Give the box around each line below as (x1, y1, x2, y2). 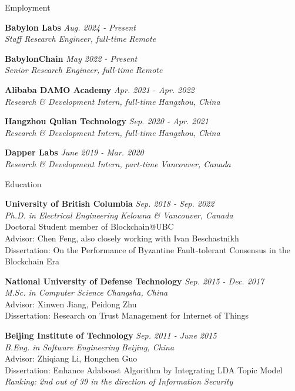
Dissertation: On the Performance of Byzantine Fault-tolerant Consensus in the (5, 243, 290, 256)
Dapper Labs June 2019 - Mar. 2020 (5, 146, 144, 158)
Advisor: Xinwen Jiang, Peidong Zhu (5, 297, 137, 310)
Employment (5, 1, 51, 13)
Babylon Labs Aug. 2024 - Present (5, 21, 136, 33)
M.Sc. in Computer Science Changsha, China (5, 286, 168, 299)
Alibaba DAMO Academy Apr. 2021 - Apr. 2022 (5, 83, 195, 95)
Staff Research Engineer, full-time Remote (5, 32, 156, 45)
